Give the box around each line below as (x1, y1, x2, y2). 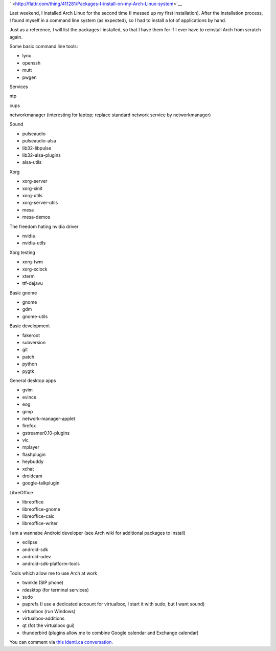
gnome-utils (22, 313, 48, 320)
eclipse (22, 539, 38, 545)
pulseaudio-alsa (22, 138, 56, 144)
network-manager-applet (22, 415, 76, 422)
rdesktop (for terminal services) (22, 586, 89, 593)
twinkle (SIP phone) (22, 579, 64, 586)
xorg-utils (22, 192, 43, 198)
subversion (22, 340, 46, 346)
